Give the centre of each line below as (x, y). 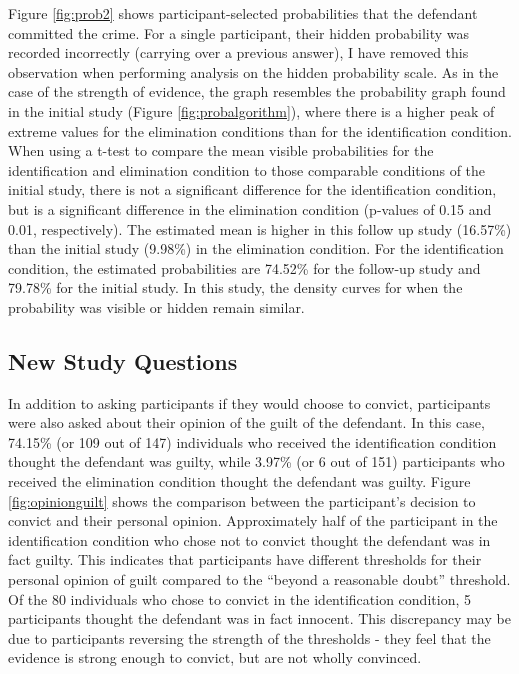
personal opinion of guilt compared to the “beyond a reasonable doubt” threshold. (259, 579)
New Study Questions (123, 360)
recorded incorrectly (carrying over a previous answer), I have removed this (238, 52)
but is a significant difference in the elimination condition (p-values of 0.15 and (250, 208)
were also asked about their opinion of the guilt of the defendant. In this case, (246, 422)
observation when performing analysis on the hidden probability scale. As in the (253, 71)
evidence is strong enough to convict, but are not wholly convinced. (215, 657)
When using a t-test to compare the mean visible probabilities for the (221, 150)
